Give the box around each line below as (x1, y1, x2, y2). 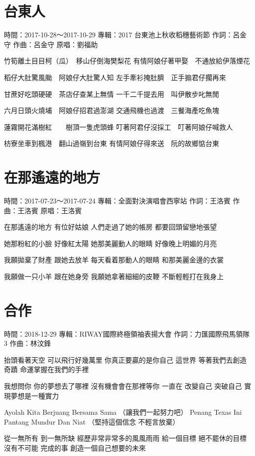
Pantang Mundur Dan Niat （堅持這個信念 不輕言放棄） (4, 416, 179, 427)
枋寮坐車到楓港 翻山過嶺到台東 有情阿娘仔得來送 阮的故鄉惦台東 (4, 138, 219, 148)
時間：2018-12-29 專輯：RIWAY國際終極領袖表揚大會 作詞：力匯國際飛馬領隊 (4, 328, 250, 339)
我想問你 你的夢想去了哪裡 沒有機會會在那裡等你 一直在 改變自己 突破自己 (4, 381, 242, 391)
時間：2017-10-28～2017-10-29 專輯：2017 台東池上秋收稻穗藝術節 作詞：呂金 (4, 29, 247, 40)
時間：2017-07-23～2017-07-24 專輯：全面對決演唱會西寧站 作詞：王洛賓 (4, 196, 230, 205)
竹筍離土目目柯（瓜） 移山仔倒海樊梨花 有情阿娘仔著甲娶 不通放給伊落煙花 (4, 56, 250, 66)
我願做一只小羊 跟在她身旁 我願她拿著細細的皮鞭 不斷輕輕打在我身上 (4, 271, 224, 281)
